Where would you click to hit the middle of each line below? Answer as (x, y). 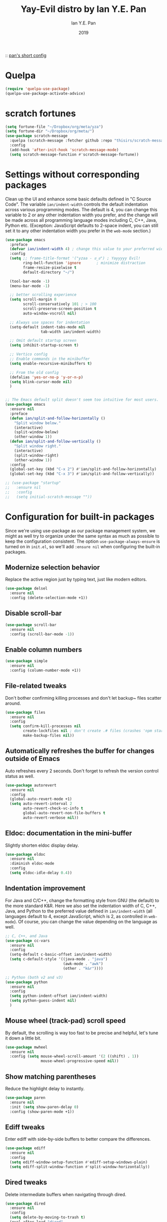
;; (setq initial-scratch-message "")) (49, 497)
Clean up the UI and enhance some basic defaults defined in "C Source (78, 199)
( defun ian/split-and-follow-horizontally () (58, 418)
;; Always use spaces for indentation (50, 322)
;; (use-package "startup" (33, 483)
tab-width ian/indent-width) (71, 332)
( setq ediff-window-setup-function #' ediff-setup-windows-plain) (79, 1162)
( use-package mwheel (27, 1047)
